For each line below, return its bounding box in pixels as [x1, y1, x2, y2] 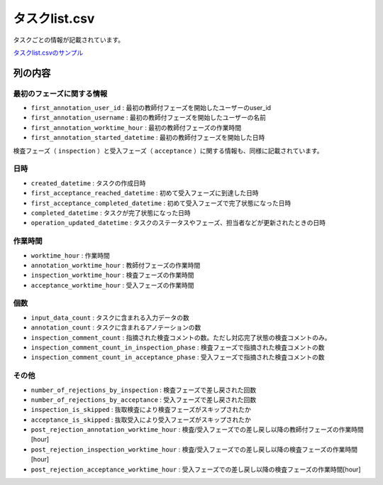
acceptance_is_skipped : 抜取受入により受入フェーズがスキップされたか [30, 415, 251, 424]
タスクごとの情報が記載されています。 [13, 36, 125, 44]
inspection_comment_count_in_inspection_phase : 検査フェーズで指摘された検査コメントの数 [30, 343, 326, 352]
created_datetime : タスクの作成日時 [30, 178, 146, 187]
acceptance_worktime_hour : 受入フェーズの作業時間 [30, 280, 194, 289]
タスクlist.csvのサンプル [13, 48, 84, 57]
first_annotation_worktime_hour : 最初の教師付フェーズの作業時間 [30, 123, 242, 131]
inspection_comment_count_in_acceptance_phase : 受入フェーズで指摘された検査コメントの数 [30, 353, 326, 361]
